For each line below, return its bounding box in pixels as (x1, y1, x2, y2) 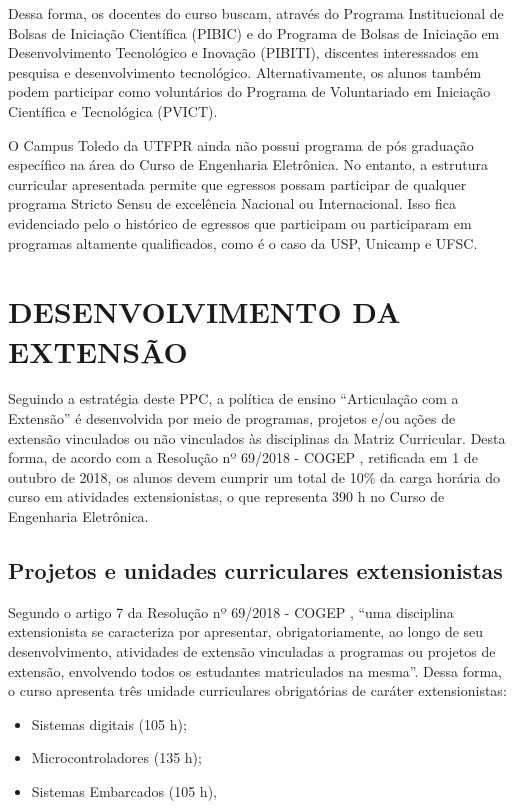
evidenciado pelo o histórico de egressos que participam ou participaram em (8, 212, 472, 233)
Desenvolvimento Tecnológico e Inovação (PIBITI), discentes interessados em (8, 42, 479, 63)
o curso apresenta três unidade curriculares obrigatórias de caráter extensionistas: (8, 680, 507, 701)
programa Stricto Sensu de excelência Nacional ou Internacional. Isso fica (8, 193, 456, 214)
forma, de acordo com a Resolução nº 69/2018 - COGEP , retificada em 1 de (8, 447, 478, 468)
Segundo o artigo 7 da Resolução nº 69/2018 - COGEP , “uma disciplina (8, 601, 454, 622)
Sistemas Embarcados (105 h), (31, 780, 217, 801)
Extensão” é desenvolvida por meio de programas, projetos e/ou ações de (8, 408, 456, 429)
